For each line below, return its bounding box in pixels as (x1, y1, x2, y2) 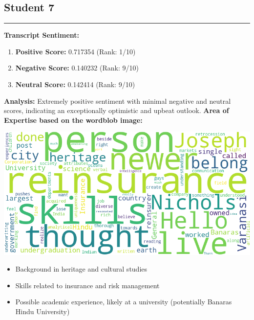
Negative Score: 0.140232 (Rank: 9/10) (15, 63, 139, 73)
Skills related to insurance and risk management (15, 280, 160, 290)
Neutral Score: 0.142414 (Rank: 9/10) (15, 79, 135, 89)
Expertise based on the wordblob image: (4, 114, 143, 125)
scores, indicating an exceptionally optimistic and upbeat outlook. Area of (4, 105, 229, 115)
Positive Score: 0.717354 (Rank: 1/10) (15, 46, 136, 56)
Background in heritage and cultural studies (15, 263, 148, 274)
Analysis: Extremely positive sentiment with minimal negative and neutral (4, 95, 231, 106)
